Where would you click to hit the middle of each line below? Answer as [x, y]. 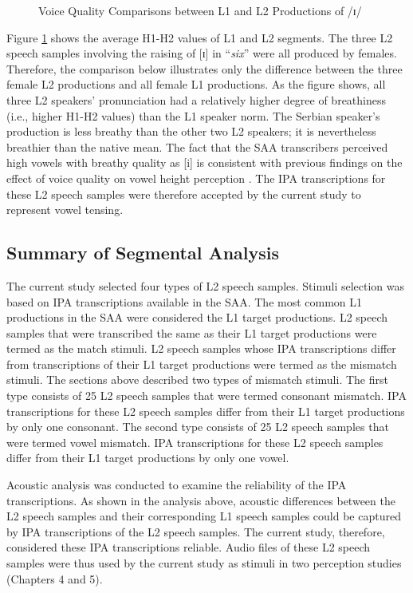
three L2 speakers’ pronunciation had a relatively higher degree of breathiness [197, 99]
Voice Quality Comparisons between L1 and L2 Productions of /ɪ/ [200, 10]
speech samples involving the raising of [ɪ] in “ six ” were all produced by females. [202, 53]
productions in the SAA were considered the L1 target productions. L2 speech [197, 317]
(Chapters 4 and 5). [55, 578]
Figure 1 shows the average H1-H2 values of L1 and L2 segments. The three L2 [200, 37]
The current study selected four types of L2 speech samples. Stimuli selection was [206, 285]
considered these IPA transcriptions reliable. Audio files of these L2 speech [189, 547]
